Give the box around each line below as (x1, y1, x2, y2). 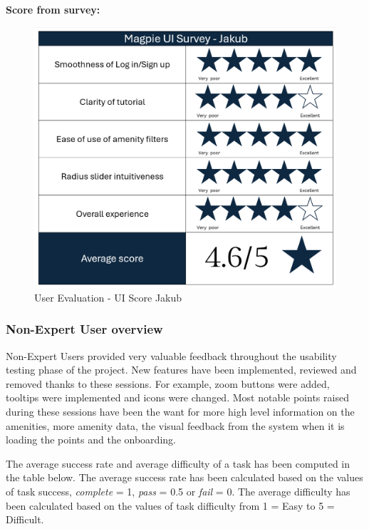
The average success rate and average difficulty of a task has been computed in (6, 456, 350, 471)
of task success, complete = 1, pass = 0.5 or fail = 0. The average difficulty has (6, 483, 350, 498)
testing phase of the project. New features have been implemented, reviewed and (6, 362, 357, 377)
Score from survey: (6, 2, 100, 16)
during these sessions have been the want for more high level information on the (6, 404, 355, 418)
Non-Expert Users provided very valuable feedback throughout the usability (6, 348, 337, 363)
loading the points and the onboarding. (6, 432, 176, 447)
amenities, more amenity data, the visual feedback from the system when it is (6, 418, 345, 433)
